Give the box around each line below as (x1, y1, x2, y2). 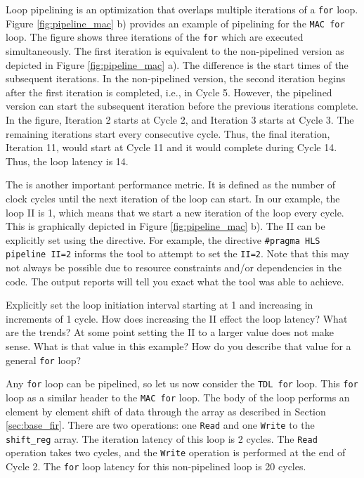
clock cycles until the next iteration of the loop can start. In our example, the (6, 190, 340, 205)
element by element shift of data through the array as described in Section (6, 403, 326, 418)
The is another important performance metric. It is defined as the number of (6, 177, 336, 192)
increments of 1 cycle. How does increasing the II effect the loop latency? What (6, 311, 348, 325)
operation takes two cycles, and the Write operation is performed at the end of (6, 445, 346, 460)
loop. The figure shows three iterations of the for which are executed (6, 30, 304, 44)
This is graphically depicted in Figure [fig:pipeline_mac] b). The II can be (6, 219, 325, 233)
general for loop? (6, 352, 82, 367)
